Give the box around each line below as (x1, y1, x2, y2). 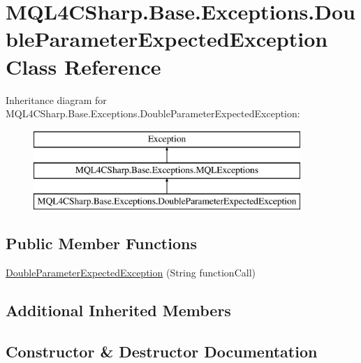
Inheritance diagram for (6, 92, 107, 107)
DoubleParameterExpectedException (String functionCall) (6, 265, 256, 279)
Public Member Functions (6, 232, 197, 254)
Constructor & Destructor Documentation (6, 340, 318, 362)
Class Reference (6, 52, 161, 80)
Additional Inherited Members (6, 299, 231, 320)
